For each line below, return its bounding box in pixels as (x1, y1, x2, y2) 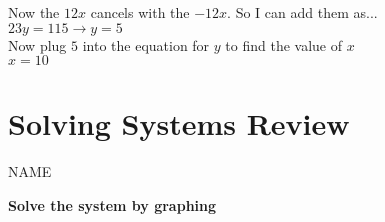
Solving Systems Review (8, 103, 350, 144)
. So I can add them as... (227, 2, 378, 22)
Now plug (8, 34, 67, 55)
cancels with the (90, 2, 190, 22)
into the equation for (82, 34, 210, 55)
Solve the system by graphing (8, 194, 217, 215)
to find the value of (225, 34, 342, 55)
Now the (8, 2, 60, 22)
